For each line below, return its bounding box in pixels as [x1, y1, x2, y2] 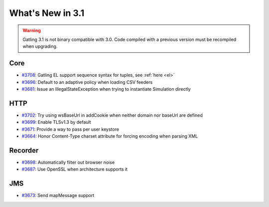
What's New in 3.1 [9, 7, 85, 18]
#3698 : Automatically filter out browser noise [21, 160, 115, 165]
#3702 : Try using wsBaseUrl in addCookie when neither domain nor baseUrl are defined [21, 112, 203, 118]
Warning [22, 27, 41, 33]
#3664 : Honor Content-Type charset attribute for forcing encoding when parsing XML [21, 133, 198, 139]
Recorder [9, 146, 39, 155]
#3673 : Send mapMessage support [21, 193, 95, 199]
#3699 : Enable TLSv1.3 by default [21, 119, 92, 125]
